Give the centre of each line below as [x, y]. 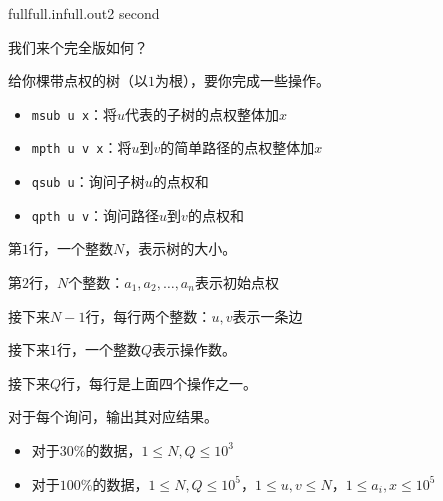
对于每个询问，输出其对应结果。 [113, 416]
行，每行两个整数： [148, 315]
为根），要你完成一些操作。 [242, 80]
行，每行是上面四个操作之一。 [159, 382]
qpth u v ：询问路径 [95, 214]
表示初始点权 [236, 282]
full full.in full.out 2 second [84, 13]
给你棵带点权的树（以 [78, 80]
